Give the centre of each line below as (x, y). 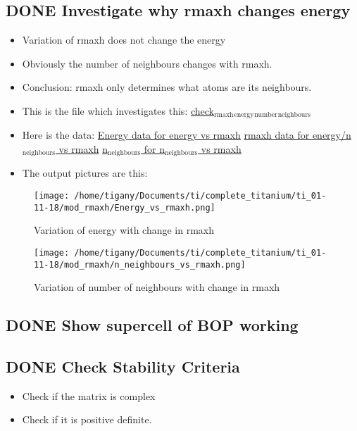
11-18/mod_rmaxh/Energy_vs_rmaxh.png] (125, 207)
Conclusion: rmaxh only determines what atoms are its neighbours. (167, 87)
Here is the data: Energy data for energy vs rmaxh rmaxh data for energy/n (187, 135)
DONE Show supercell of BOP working (152, 325)
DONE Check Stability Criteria (123, 367)
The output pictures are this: (85, 173)
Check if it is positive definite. (87, 419)
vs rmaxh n (83, 149)
